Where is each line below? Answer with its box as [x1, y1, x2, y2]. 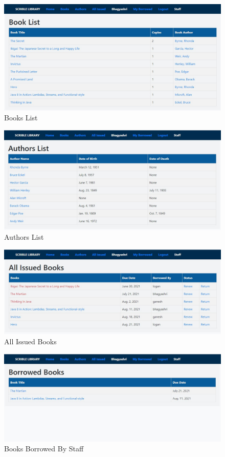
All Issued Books [4, 336, 57, 347]
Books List [4, 112, 38, 123]
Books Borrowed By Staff [4, 443, 84, 454]
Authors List [4, 232, 44, 242]
